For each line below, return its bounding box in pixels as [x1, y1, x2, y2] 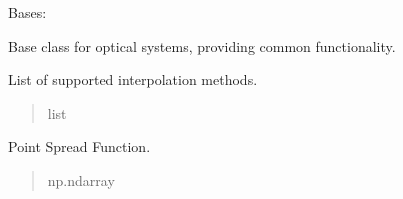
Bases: [8, 2, 47, 22]
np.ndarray [47, 169, 115, 190]
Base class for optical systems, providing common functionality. [8, 35, 396, 56]
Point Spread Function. [8, 136, 151, 157]
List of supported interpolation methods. [8, 69, 258, 90]
